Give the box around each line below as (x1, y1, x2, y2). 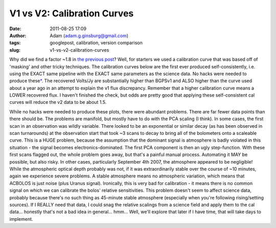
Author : (9, 32, 27, 38)
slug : (9, 47, 20, 53)
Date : (9, 26, 21, 32)
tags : (9, 40, 21, 46)
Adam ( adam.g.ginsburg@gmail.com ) (50, 32, 129, 38)
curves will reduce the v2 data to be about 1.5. (9, 99, 107, 105)
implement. (9, 216, 33, 222)
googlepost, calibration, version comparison (50, 40, 143, 46)
